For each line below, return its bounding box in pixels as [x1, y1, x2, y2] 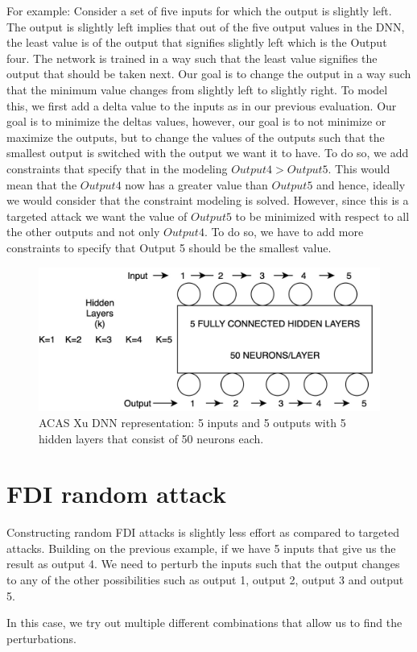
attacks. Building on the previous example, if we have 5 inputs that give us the [6, 539, 396, 556]
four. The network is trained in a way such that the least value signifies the [6, 49, 378, 66]
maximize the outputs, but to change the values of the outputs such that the [6, 128, 385, 145]
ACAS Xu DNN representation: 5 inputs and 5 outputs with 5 [39, 413, 346, 430]
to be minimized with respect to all [235, 207, 410, 224]
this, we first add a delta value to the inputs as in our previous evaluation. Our [6, 97, 397, 114]
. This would [328, 160, 390, 176]
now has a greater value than [125, 176, 268, 193]
